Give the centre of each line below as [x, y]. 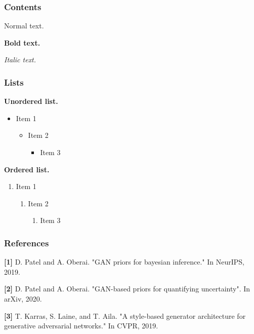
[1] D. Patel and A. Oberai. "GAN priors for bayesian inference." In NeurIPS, [124, 262]
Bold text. [22, 42]
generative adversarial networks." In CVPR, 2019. [81, 326]
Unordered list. [31, 101]
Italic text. [20, 60]
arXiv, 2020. [23, 298]
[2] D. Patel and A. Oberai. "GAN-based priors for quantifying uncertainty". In [127, 289]
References [27, 243]
